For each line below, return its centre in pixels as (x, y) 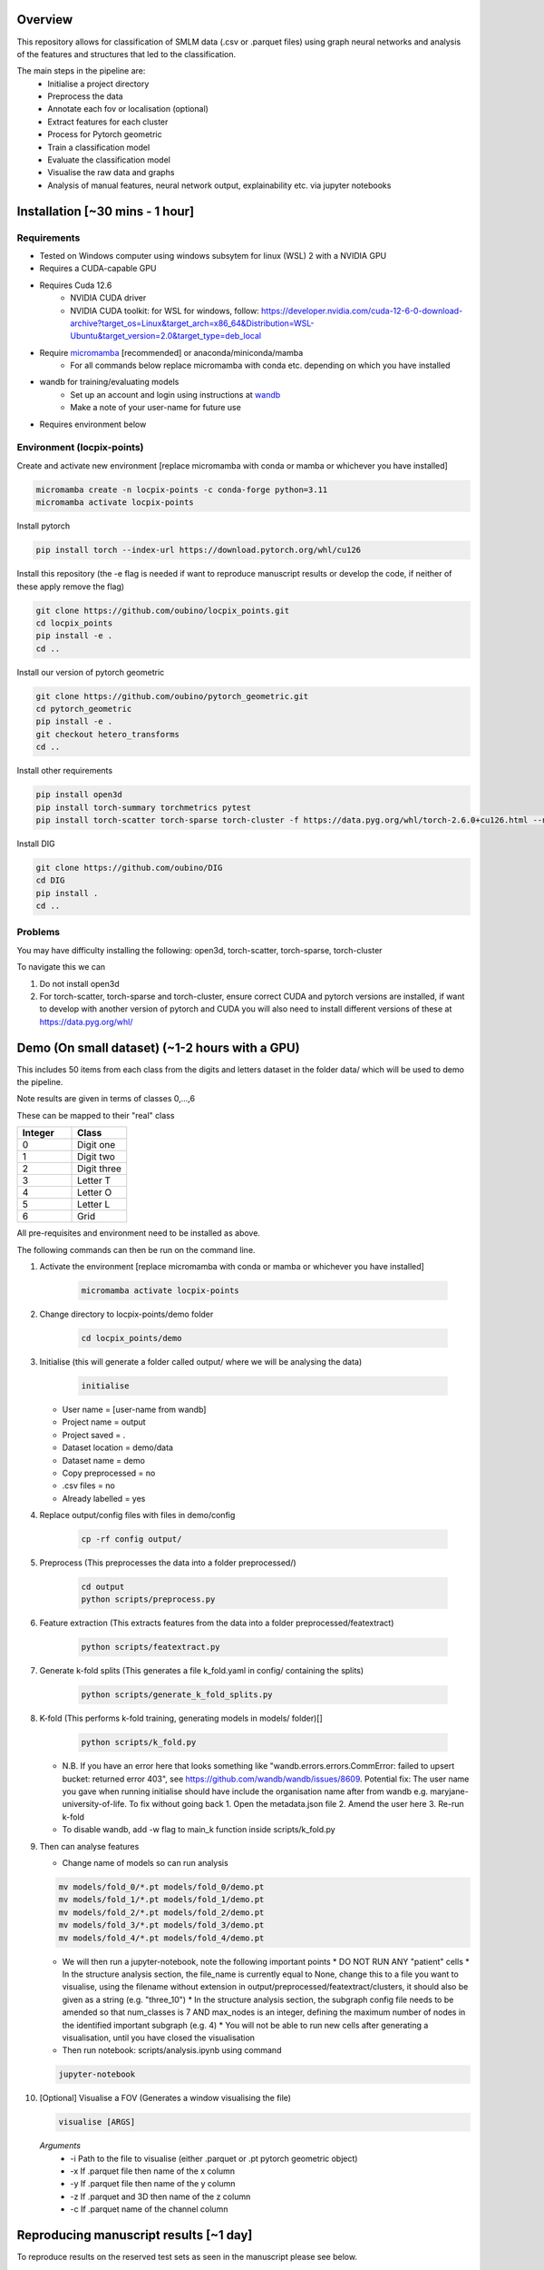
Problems (39, 933)
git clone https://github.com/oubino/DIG (129, 868)
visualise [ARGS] (97, 2122)
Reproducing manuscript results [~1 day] (135, 2235)
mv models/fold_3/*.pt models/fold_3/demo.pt (161, 1925)
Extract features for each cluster (108, 122)
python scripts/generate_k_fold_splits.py (177, 1695)
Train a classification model (99, 147)
